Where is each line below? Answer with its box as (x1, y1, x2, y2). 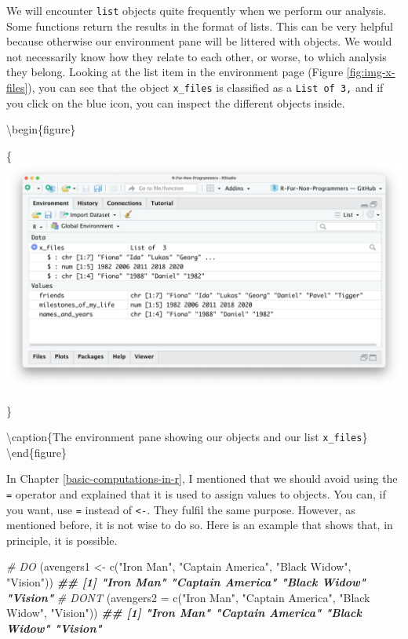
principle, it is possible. (6, 531, 118, 548)
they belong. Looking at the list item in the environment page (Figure (6, 64, 344, 80)
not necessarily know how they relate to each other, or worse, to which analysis (6, 48, 387, 64)
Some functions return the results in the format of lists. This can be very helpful (6, 17, 394, 34)
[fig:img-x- (346, 64, 395, 80)
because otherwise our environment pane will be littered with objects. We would (6, 33, 392, 49)
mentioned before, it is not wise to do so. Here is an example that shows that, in (6, 517, 393, 533)
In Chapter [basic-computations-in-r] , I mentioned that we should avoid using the (6, 470, 398, 487)
